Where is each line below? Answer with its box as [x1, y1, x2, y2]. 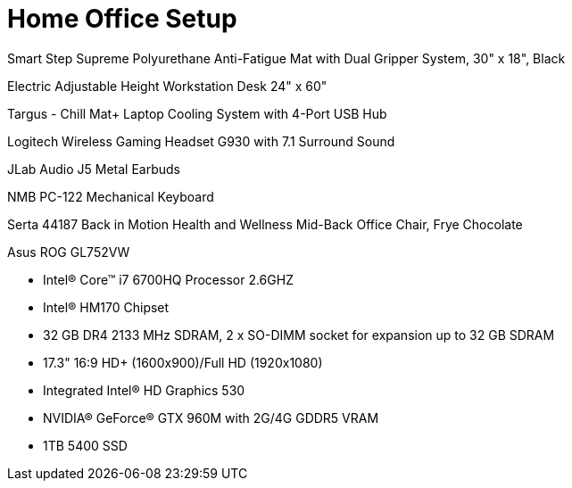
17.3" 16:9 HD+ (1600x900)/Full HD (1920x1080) [43, 354, 323, 370]
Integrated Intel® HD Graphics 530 [43, 382, 245, 398]
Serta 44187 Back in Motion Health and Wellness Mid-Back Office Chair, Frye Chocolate [7, 216, 523, 232]
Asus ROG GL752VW [7, 244, 130, 260]
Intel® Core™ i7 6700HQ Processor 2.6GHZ [43, 271, 294, 287]
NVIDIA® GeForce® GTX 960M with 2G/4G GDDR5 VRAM [43, 409, 379, 426]
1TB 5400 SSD [43, 437, 128, 453]
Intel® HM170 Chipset [43, 299, 170, 315]
